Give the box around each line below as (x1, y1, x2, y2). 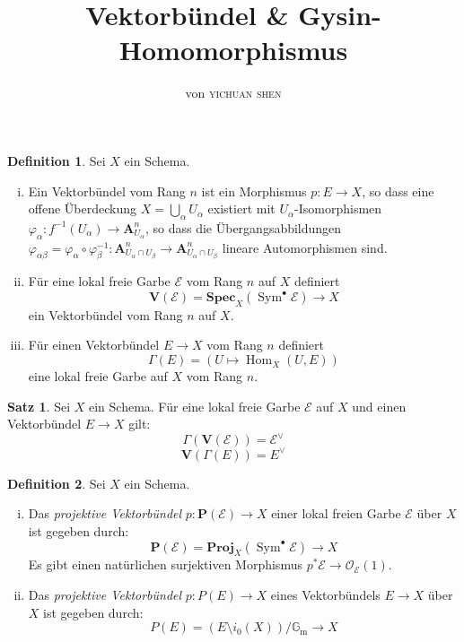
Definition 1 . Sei (7, 151, 106, 169)
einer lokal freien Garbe (271, 504, 401, 523)
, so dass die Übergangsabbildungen (144, 218, 342, 237)
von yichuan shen (185, 83, 282, 102)
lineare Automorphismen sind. (222, 238, 388, 256)
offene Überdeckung (28, 199, 137, 218)
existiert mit (207, 199, 276, 218)
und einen (352, 396, 407, 415)
